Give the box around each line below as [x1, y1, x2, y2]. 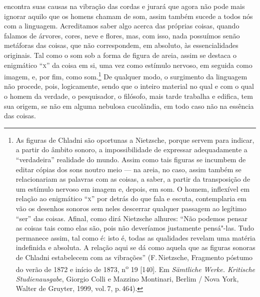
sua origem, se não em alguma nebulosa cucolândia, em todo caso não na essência [4, 100, 254, 111]
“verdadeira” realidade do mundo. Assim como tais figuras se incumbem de [15, 154, 246, 164]
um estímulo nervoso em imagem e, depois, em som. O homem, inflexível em [15, 183, 250, 194]
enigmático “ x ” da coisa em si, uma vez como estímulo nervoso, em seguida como [4, 59, 252, 70]
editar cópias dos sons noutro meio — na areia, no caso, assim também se [15, 164, 241, 174]
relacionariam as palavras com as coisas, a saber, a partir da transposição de [15, 174, 250, 184]
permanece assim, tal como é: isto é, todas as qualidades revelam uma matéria [15, 232, 256, 243]
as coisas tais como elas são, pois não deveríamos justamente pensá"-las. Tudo [15, 223, 254, 233]
